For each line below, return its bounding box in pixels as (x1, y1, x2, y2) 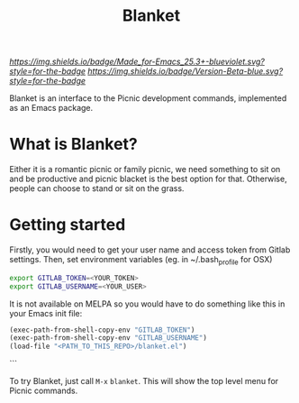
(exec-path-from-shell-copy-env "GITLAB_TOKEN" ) (9, 325, 195, 334)
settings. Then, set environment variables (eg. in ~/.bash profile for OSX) (9, 254, 273, 267)
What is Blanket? (9, 134, 138, 154)
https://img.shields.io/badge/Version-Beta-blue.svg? (87, 66, 284, 77)
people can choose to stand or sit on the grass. (9, 183, 185, 194)
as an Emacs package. (9, 103, 94, 114)
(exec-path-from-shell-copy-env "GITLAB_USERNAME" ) (9, 334, 207, 343)
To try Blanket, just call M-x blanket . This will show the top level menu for (9, 376, 279, 387)
